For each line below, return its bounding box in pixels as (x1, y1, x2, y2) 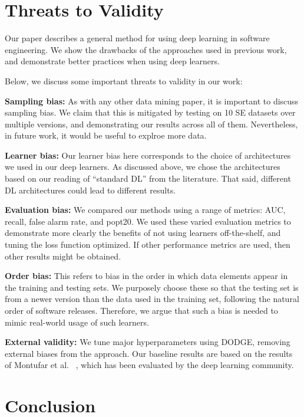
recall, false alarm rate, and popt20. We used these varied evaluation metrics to (5, 215, 291, 227)
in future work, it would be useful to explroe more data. (5, 129, 207, 142)
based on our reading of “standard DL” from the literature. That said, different (5, 172, 291, 185)
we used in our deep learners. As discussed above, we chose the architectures (5, 160, 280, 173)
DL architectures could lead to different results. (5, 183, 176, 196)
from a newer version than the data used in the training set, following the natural (5, 293, 299, 305)
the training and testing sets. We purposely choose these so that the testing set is (5, 281, 299, 293)
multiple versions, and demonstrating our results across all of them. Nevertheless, (5, 117, 298, 130)
